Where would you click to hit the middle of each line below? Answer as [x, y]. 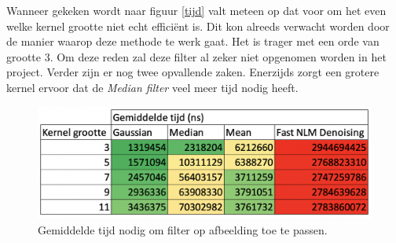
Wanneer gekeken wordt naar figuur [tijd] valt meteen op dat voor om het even [196, 10]
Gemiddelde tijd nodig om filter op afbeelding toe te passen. [183, 230]
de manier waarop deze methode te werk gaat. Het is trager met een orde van [193, 41]
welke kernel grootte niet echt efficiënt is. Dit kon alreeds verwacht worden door [198, 26]
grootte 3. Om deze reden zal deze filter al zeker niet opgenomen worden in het [196, 56]
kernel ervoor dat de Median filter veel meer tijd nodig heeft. [152, 87]
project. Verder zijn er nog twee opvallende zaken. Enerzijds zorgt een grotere [193, 72]
